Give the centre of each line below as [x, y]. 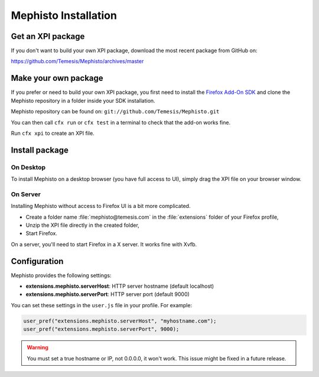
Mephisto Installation [64, 15]
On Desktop [28, 167]
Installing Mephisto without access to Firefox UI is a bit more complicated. [101, 206]
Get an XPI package [48, 36]
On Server [26, 194]
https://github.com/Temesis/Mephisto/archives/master [77, 61]
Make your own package [57, 78]
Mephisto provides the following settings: [61, 275]
